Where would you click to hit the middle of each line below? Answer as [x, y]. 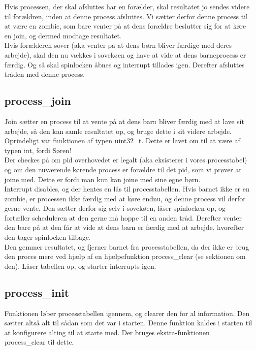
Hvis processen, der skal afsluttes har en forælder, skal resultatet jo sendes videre [127, 6]
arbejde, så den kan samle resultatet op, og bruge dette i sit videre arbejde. [118, 131]
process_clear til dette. [39, 342]
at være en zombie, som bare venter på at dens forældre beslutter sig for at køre [125, 26]
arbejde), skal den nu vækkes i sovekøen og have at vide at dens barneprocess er [125, 54]
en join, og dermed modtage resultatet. [63, 35]
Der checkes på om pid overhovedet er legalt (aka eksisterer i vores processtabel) [126, 160]
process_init [37, 292]
